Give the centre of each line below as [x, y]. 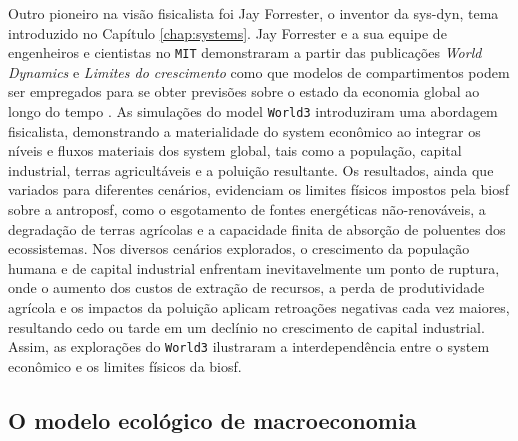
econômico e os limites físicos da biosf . [125, 365]
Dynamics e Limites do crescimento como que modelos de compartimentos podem [259, 71]
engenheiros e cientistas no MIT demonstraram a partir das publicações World [245, 52]
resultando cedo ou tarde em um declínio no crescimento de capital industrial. [246, 326]
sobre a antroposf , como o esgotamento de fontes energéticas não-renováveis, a [247, 209]
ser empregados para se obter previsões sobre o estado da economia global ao [244, 91]
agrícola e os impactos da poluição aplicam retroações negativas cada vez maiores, [259, 307]
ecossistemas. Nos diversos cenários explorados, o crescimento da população [239, 248]
